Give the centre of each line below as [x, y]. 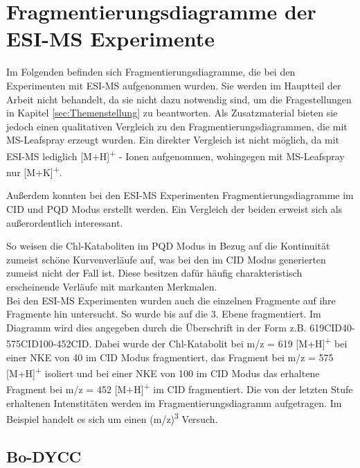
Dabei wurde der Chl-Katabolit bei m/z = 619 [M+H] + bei [221, 342]
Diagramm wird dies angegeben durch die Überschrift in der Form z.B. [156, 327]
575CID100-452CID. [49, 343]
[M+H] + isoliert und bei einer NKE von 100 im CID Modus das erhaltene [163, 372]
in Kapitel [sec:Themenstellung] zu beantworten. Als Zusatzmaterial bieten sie [172, 113]
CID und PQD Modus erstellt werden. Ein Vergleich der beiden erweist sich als [174, 208]
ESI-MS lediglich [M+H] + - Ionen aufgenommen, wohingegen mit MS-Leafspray [175, 155]
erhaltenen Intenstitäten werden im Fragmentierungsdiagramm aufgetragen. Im [174, 402]
